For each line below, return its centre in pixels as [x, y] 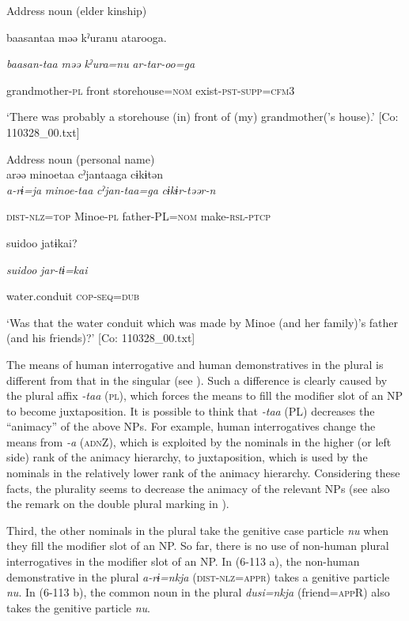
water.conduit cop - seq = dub [73, 296]
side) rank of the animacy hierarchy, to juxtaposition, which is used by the [187, 457]
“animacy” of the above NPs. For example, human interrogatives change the [191, 426]
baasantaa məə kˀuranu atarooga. [87, 37]
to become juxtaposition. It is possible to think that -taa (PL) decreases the [191, 410]
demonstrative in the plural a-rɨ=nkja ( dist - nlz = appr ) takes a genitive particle [198, 576]
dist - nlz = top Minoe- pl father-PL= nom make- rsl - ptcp [139, 216]
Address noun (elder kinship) [77, 10]
